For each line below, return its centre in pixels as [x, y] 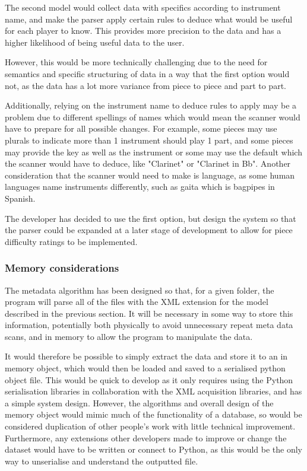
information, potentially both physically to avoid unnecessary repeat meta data [149, 325]
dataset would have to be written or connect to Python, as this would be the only [154, 449]
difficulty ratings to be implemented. [71, 241]
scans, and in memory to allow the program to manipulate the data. [129, 336]
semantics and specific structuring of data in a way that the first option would [147, 73]
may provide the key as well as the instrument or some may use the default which [153, 152]
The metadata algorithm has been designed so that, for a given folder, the [140, 290]
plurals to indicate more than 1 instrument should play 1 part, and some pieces [149, 140]
